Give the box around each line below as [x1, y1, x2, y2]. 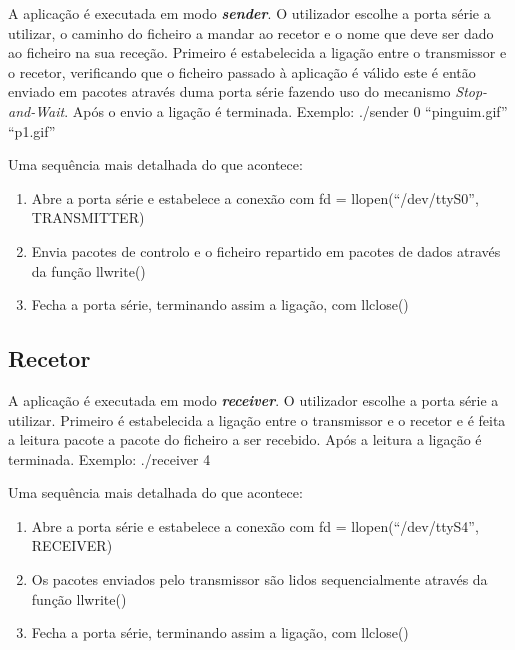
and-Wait [8, 100, 65, 121]
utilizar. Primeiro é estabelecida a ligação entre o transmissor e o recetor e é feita [8, 409, 506, 430]
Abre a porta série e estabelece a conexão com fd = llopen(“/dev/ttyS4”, [31, 515, 479, 536]
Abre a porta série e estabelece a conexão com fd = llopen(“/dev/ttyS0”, [31, 187, 479, 208]
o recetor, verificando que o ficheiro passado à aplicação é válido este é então [8, 61, 476, 82]
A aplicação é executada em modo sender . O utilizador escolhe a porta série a [8, 3, 491, 23]
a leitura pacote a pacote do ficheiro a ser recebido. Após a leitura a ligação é [8, 429, 482, 450]
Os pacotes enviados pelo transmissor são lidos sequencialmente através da [31, 569, 488, 590]
